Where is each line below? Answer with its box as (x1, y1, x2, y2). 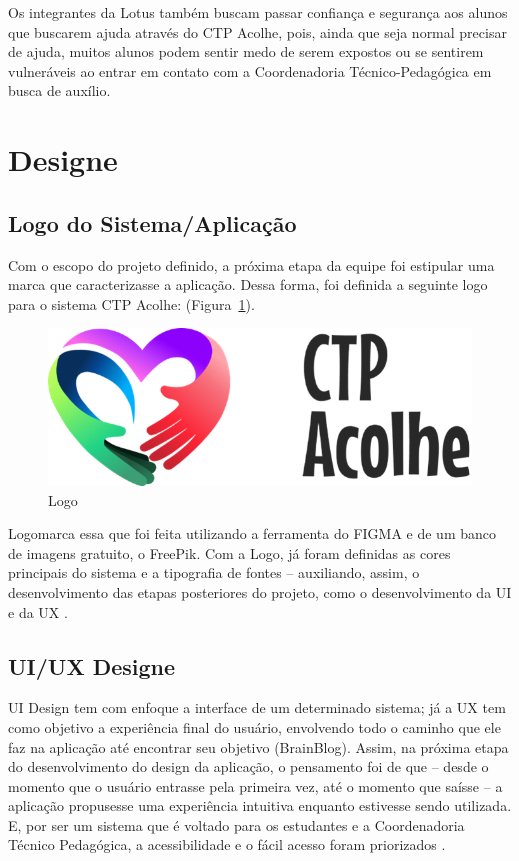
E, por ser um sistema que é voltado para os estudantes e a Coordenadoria (8, 814, 465, 835)
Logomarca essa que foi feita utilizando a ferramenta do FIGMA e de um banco (8, 523, 497, 544)
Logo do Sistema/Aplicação (8, 207, 297, 238)
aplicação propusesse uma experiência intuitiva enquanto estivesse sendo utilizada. (8, 795, 512, 816)
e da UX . (8, 601, 68, 622)
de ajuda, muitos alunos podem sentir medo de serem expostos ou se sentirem (8, 41, 484, 62)
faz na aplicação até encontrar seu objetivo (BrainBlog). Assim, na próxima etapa (8, 736, 509, 757)
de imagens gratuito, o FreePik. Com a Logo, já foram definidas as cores (8, 542, 451, 563)
